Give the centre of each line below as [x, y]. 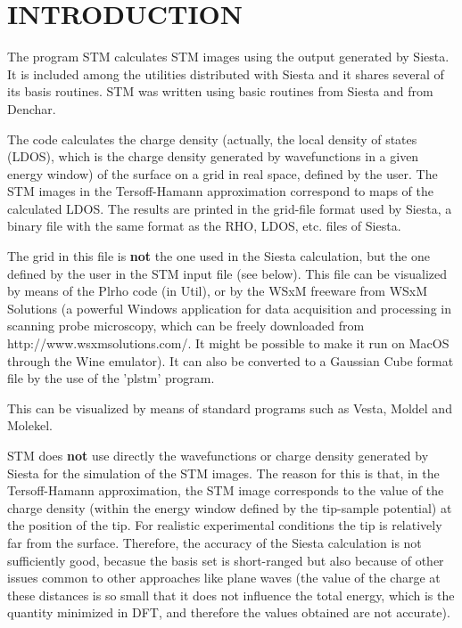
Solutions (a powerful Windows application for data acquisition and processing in [229, 308]
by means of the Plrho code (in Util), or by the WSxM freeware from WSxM [218, 291]
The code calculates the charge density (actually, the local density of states [212, 139]
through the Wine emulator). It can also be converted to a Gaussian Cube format [231, 360]
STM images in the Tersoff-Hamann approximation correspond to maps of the [221, 191]
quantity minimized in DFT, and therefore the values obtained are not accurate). [229, 612]
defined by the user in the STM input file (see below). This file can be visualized [227, 273]
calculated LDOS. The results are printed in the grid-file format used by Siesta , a [230, 208]
